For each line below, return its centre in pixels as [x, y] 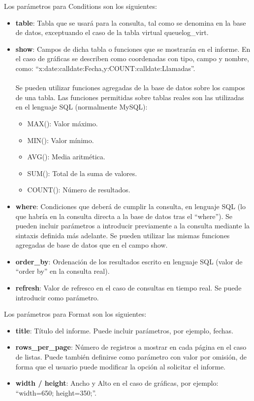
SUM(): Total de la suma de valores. [82, 173]
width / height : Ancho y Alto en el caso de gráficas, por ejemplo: [117, 383]
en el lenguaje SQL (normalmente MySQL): [81, 107]
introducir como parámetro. [57, 297]
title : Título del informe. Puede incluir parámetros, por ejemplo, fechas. [124, 330]
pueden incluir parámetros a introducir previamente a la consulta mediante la [133, 226]
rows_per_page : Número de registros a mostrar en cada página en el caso [131, 347]
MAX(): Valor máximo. [63, 123]
